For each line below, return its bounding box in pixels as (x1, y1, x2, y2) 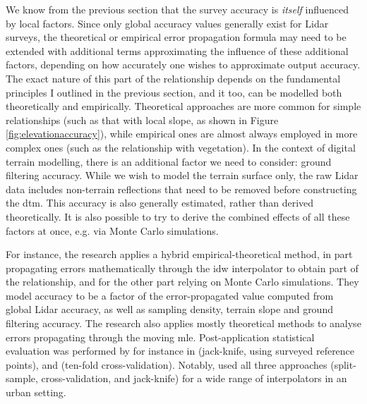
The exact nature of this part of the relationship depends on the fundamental (6, 71, 341, 85)
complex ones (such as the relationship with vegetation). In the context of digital (6, 140, 356, 154)
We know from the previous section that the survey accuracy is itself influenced (6, 2, 349, 16)
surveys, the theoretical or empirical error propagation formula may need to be (6, 30, 347, 44)
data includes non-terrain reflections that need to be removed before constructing (6, 181, 357, 196)
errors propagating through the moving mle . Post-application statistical (6, 329, 315, 344)
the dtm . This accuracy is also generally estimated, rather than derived (6, 195, 314, 210)
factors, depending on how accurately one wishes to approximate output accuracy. (6, 57, 361, 72)
